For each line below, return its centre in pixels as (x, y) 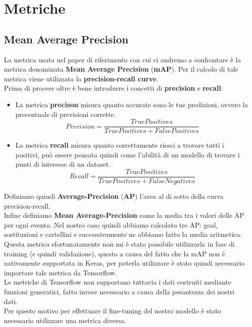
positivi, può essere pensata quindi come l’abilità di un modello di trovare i (127, 154)
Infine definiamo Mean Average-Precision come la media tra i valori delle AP (124, 215)
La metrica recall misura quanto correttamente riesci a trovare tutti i (120, 145)
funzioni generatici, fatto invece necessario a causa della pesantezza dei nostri (119, 291)
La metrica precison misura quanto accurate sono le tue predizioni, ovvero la (132, 104)
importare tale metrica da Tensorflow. (60, 272)
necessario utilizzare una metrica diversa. (65, 320)
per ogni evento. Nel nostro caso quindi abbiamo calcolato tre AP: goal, (111, 224)
